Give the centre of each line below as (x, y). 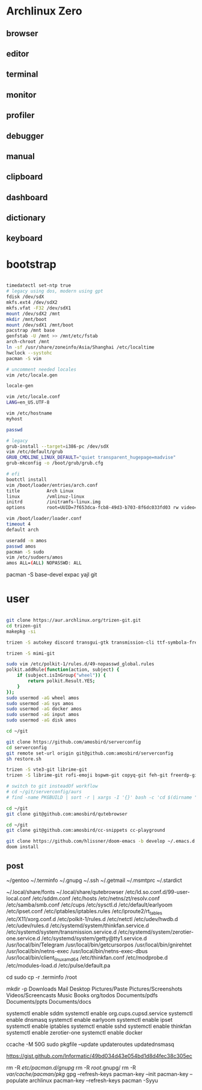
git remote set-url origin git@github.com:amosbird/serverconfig (90, 753)
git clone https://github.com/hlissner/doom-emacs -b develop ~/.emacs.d (101, 841)
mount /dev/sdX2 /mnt (33, 314)
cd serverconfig (26, 747)
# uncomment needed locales (41, 369)
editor (18, 53)
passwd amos (21, 546)
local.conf (19, 898)
